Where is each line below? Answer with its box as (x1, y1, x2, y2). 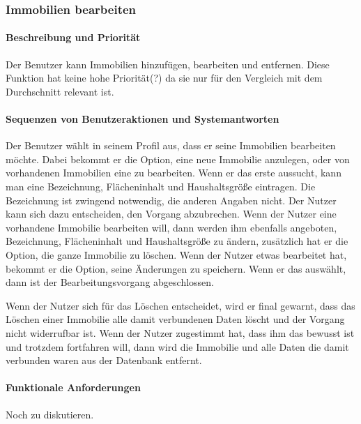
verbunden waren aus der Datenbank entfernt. (6, 353, 202, 368)
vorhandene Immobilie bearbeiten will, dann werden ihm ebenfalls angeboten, (6, 220, 337, 234)
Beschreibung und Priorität (6, 30, 141, 45)
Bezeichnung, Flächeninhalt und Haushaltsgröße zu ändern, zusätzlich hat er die (6, 234, 348, 248)
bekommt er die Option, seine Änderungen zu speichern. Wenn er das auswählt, (6, 261, 346, 275)
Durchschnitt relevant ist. (6, 84, 114, 98)
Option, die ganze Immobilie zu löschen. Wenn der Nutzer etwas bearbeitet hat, (6, 247, 347, 262)
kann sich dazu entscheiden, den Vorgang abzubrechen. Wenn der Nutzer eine (6, 206, 337, 221)
